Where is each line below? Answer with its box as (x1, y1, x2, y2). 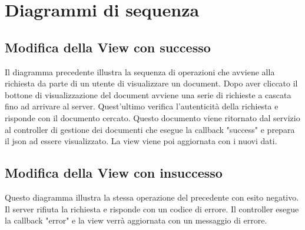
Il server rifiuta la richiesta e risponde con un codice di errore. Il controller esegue (5, 202, 299, 215)
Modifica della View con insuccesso (5, 164, 223, 182)
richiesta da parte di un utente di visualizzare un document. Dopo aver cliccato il (5, 77, 298, 89)
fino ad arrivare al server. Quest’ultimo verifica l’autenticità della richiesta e (5, 100, 279, 112)
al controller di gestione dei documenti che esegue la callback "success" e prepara (5, 123, 295, 135)
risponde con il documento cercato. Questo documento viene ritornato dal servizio (5, 111, 300, 124)
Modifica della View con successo (5, 38, 211, 56)
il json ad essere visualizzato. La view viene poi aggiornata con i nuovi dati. (5, 135, 277, 147)
